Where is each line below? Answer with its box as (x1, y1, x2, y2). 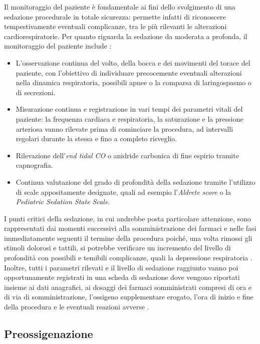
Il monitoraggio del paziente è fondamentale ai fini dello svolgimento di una (4, 2, 235, 12)
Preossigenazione (4, 326, 93, 341)
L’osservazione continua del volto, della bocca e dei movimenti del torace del (16, 57, 250, 68)
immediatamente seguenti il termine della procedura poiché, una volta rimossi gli (4, 232, 252, 243)
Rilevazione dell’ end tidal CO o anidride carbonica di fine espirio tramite (16, 150, 239, 160)
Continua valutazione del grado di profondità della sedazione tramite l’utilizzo (16, 176, 255, 187)
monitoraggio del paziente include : (4, 41, 112, 51)
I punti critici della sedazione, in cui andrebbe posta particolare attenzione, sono (4, 213, 251, 223)
